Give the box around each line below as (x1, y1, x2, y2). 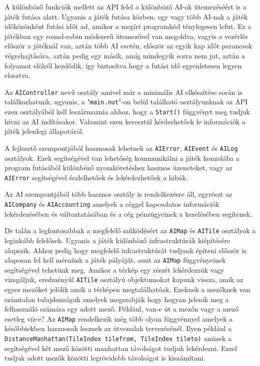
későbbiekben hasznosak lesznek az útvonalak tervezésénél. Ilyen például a (4, 323, 232, 334)
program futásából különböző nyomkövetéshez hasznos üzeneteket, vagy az (4, 162, 232, 173)
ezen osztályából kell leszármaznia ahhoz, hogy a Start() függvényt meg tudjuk (4, 106, 250, 117)
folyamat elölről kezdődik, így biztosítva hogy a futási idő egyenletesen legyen (4, 60, 242, 70)
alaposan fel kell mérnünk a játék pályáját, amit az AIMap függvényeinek (4, 255, 226, 265)
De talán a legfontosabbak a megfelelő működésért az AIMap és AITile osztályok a (4, 225, 256, 236)
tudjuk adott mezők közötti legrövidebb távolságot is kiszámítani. (4, 353, 205, 363)
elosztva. (4, 70, 30, 80)
